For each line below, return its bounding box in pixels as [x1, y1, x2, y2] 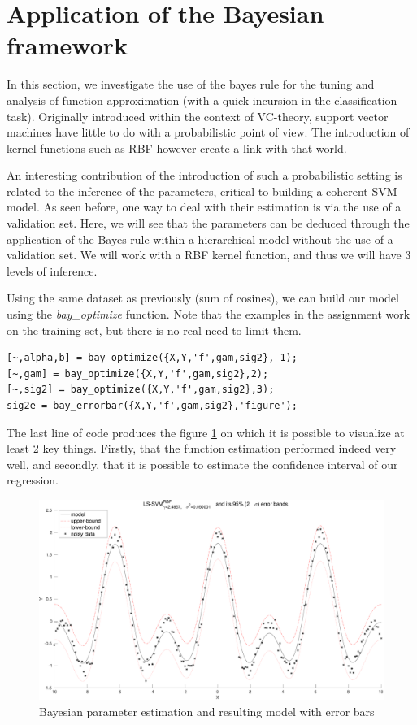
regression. [7, 471, 59, 488]
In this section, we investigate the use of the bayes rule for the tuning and [7, 76, 375, 93]
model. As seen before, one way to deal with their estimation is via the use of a [7, 198, 402, 215]
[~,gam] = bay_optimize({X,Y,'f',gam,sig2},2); [7, 367, 269, 380]
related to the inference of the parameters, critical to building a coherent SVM [7, 182, 397, 199]
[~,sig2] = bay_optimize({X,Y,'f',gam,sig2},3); [7, 384, 275, 396]
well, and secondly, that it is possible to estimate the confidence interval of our [7, 455, 398, 472]
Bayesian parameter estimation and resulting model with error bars [39, 702, 375, 719]
